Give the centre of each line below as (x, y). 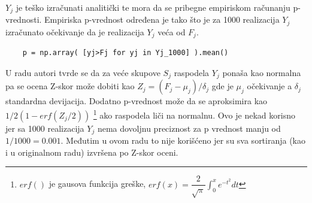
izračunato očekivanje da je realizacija (75, 31)
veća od (172, 31)
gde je (222, 86)
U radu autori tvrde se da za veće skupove (83, 72)
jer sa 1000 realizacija (45, 128)
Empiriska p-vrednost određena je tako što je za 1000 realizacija (162, 19)
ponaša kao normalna (262, 72)
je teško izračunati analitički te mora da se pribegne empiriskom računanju (153, 7)
